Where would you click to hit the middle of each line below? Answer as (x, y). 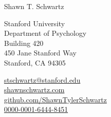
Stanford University (34, 23)
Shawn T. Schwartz (34, 6)
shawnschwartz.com (34, 90)
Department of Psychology (45, 33)
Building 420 (24, 43)
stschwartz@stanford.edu (42, 79)
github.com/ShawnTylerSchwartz (55, 99)
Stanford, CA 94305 (35, 62)
